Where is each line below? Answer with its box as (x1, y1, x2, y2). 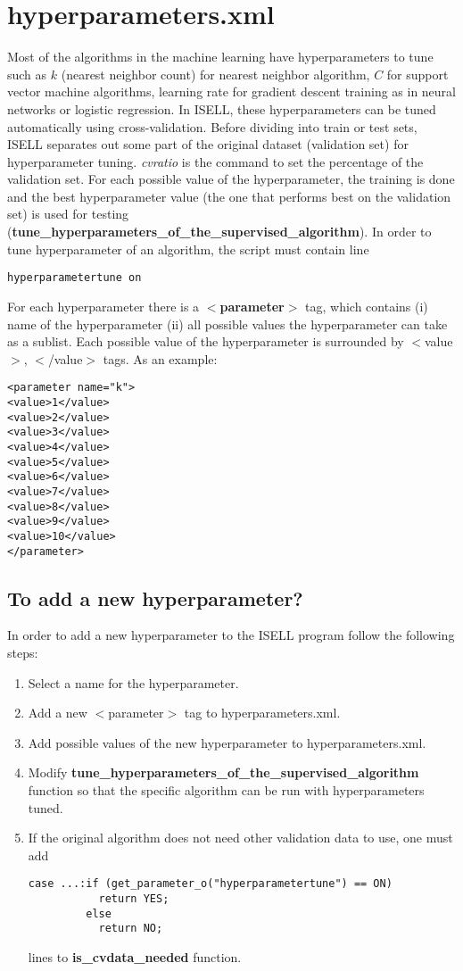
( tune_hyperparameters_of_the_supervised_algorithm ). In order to (7, 222, 432, 241)
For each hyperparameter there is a (7, 296, 200, 315)
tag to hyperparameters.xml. (184, 703, 341, 722)
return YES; (98, 892, 169, 905)
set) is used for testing (7, 204, 129, 223)
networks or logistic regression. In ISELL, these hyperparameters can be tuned (7, 99, 436, 118)
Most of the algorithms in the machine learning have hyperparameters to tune (7, 47, 434, 66)
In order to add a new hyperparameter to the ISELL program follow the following (7, 626, 455, 644)
